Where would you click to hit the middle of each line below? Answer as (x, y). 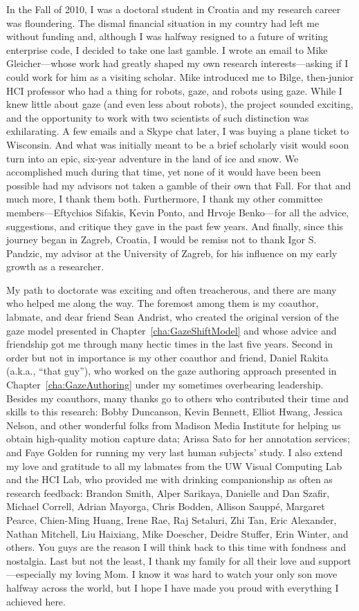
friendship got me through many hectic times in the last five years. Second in (170, 344)
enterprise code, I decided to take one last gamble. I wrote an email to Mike (167, 49)
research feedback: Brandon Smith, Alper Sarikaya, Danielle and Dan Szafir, (168, 492)
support (335, 560)
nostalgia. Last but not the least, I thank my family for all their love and (161, 560)
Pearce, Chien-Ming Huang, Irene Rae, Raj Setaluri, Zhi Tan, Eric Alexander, (172, 519)
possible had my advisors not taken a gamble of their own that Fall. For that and (179, 185)
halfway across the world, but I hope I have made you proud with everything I (173, 587)
